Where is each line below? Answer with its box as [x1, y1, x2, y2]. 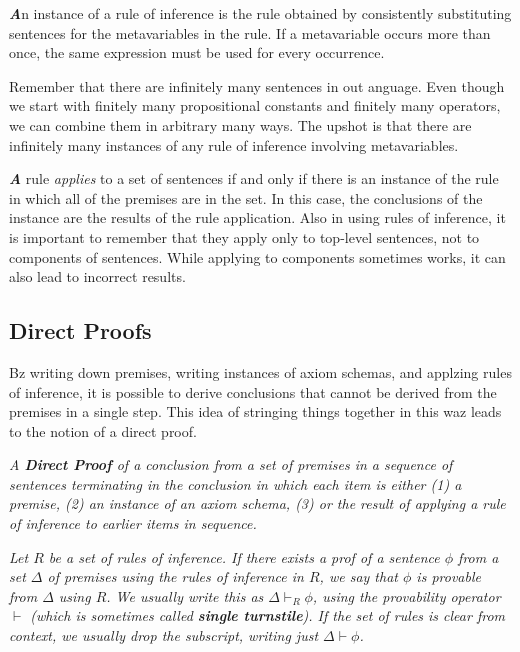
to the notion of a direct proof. [9, 420, 197, 441]
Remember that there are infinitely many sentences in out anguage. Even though [9, 75, 505, 96]
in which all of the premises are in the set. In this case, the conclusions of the [9, 187, 483, 208]
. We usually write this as [106, 585, 264, 606]
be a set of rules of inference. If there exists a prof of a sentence [48, 546, 440, 567]
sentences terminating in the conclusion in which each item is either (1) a [9, 473, 462, 494]
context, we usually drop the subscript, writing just [9, 625, 319, 646]
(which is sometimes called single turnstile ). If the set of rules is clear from [30, 605, 506, 626]
